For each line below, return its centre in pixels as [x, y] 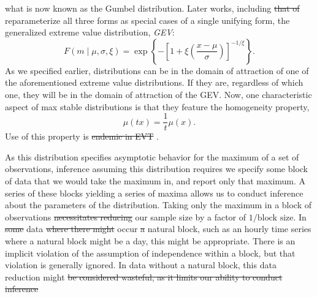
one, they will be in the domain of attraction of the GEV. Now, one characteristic [158, 94]
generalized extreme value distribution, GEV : [90, 32]
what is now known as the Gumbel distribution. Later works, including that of [152, 8]
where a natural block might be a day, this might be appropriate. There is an [150, 240]
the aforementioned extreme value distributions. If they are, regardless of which [154, 82]
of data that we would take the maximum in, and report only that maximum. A [155, 181]
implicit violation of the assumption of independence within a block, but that [150, 253]
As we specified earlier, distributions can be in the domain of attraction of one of [157, 70]
